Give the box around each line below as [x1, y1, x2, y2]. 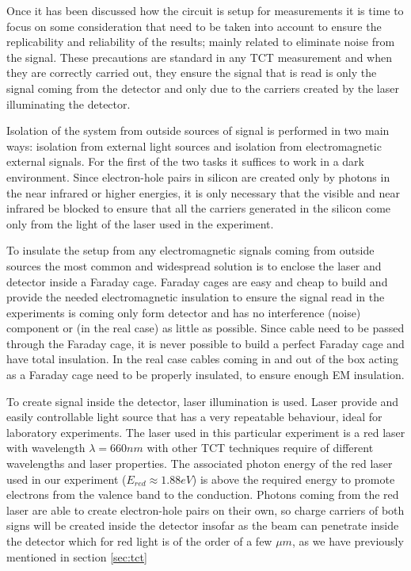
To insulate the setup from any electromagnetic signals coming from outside [6, 242, 375, 259]
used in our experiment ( [6, 470, 127, 487]
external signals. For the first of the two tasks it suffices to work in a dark [6, 153, 365, 170]
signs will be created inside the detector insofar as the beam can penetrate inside [6, 517, 399, 534]
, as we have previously [291, 533, 404, 549]
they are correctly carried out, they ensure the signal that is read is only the [6, 64, 377, 81]
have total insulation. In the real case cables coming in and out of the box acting [6, 351, 398, 367]
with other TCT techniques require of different [147, 439, 374, 456]
